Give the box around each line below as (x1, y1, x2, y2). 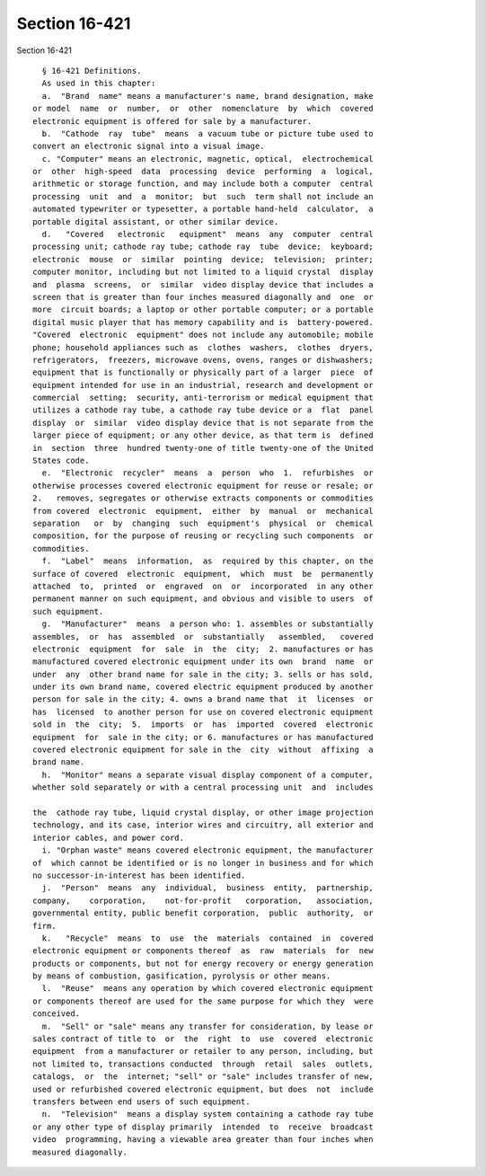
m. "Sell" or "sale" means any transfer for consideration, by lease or (41, 1021, 374, 1031)
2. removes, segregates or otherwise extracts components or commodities (32, 493, 374, 503)
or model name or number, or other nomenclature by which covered (32, 103, 374, 114)
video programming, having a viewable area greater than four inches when (32, 1135, 374, 1145)
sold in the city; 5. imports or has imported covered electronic (32, 720, 374, 729)
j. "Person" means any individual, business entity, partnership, (41, 883, 374, 893)
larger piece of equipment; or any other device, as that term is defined (32, 430, 374, 440)
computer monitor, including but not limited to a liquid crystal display (32, 267, 374, 278)
